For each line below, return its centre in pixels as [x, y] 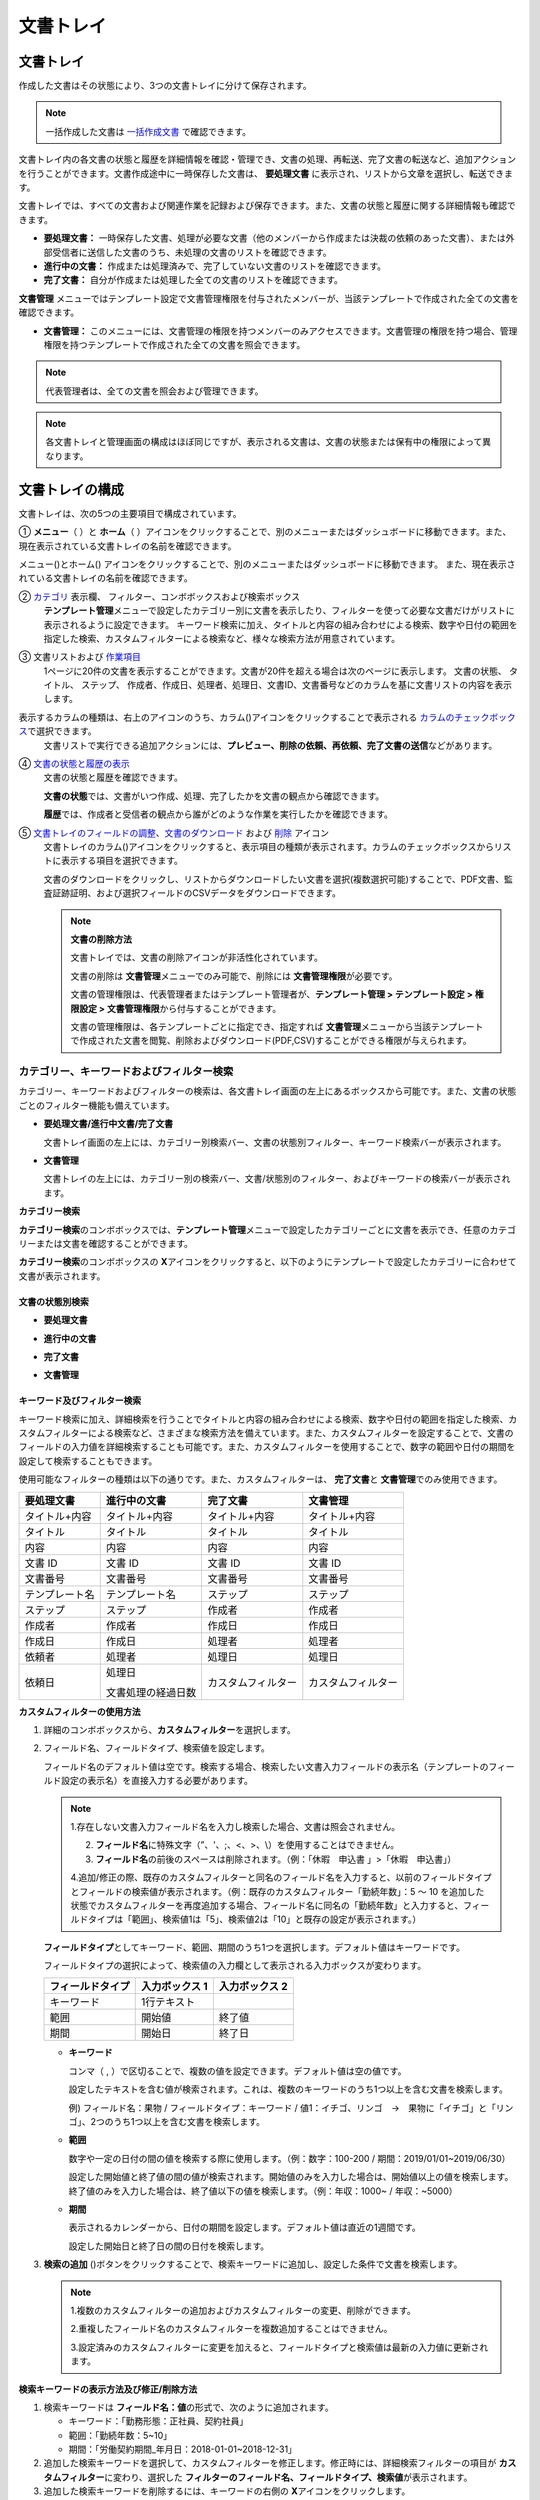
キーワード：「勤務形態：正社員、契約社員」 [158, 2421]
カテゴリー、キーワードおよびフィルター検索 [126, 1072]
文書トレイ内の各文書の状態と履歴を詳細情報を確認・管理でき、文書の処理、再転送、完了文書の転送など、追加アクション [267, 159]
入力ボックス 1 [174, 1987]
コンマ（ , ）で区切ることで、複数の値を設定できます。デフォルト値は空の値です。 [237, 2071]
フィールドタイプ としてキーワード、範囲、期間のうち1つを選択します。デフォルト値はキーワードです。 [254, 1947]
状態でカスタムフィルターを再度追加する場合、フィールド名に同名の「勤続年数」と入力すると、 [267, 1905]
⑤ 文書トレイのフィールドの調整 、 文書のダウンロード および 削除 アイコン [174, 832]
